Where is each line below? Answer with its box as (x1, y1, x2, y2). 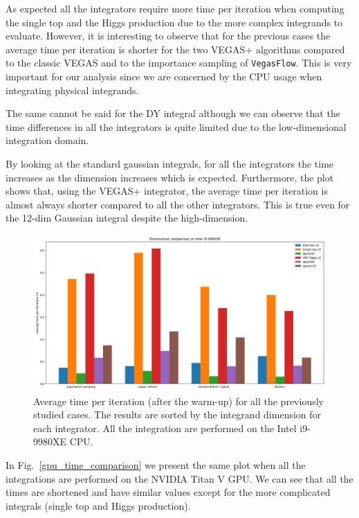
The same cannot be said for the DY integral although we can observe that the (6, 106, 340, 120)
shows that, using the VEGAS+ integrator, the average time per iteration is (6, 184, 328, 198)
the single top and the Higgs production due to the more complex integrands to (6, 15, 343, 29)
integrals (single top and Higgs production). (6, 498, 191, 512)
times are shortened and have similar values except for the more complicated (6, 485, 331, 499)
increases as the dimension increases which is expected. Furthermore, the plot (6, 170, 334, 184)
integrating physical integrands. (6, 82, 139, 97)
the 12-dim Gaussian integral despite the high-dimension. (6, 211, 248, 225)
